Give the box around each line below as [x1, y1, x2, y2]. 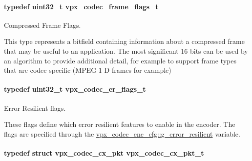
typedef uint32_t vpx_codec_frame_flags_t [4, 1, 159, 11]
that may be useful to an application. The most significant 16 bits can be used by [4, 45, 248, 56]
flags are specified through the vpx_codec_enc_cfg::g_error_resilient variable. [4, 128, 240, 139]
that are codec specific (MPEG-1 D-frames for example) [4, 65, 171, 75]
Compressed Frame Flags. [4, 20, 81, 30]
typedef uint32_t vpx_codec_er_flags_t [4, 84, 146, 94]
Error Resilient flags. [4, 102, 66, 113]
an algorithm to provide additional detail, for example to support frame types [4, 55, 237, 65]
